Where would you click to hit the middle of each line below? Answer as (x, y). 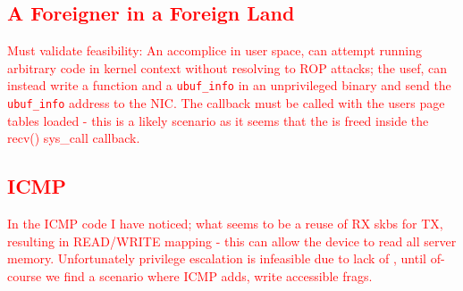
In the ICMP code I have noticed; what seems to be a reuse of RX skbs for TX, (225, 224)
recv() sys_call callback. (74, 138)
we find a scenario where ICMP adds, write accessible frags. (209, 275)
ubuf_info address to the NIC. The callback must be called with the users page (226, 103)
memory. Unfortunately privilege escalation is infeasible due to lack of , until (217, 258)
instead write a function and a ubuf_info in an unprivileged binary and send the (229, 85)
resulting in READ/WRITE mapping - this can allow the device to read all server (232, 241)
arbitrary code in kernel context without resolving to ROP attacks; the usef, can (227, 67)
